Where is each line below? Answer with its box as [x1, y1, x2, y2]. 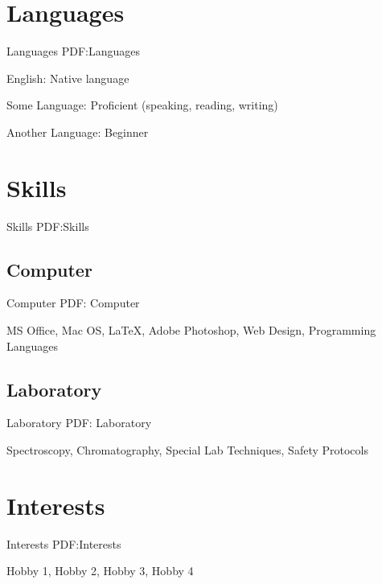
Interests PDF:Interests [6, 535, 121, 552]
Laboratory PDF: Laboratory [6, 414, 152, 431]
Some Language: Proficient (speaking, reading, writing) [6, 97, 278, 113]
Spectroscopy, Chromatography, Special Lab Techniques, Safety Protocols [6, 442, 368, 458]
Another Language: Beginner [6, 123, 149, 140]
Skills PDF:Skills [6, 217, 89, 234]
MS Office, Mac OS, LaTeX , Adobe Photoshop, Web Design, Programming [6, 322, 376, 339]
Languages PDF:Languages [6, 43, 141, 60]
